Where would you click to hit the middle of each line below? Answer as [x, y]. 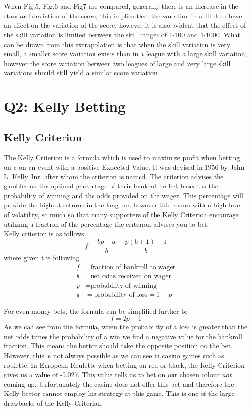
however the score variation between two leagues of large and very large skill [117, 63]
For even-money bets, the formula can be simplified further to [96, 311]
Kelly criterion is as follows [44, 233]
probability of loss [121, 295]
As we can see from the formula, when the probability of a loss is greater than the [126, 327]
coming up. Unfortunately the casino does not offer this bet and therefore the [119, 384]
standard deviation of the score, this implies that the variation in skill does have [123, 15]
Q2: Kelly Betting [65, 106]
